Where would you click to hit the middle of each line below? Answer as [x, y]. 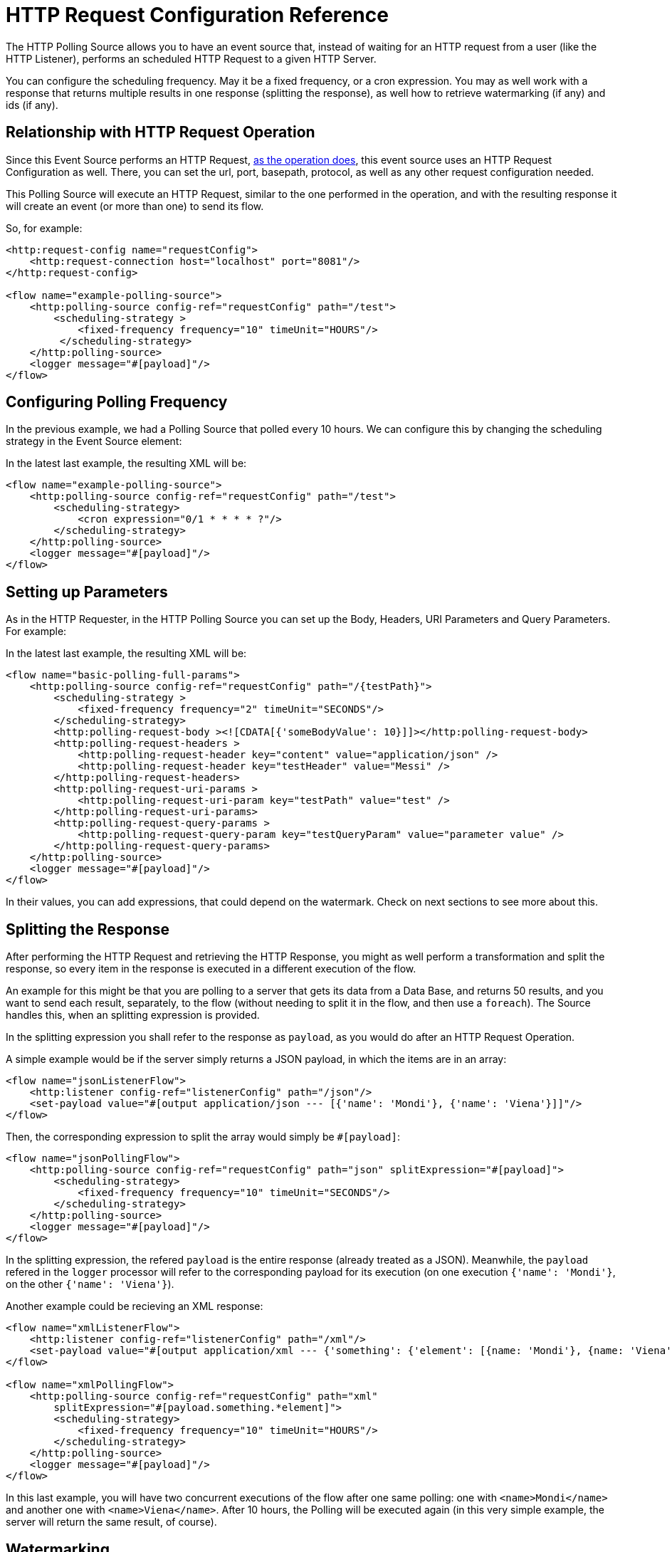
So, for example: [44, 228]
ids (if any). [32, 105]
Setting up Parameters [87, 592]
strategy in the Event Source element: [94, 441]
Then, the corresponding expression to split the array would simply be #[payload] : [203, 1137]
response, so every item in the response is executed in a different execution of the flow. [211, 969]
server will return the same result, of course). [111, 1522]
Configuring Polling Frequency [117, 402]
